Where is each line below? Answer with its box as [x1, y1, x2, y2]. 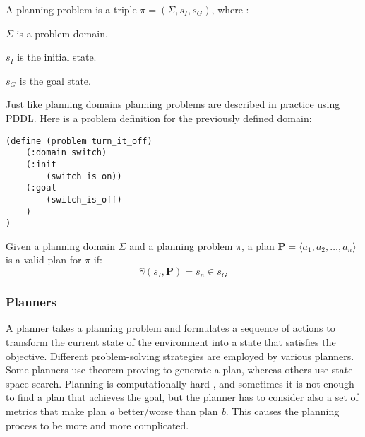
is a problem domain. [16, 25, 108, 40]
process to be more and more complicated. [6, 417, 189, 432]
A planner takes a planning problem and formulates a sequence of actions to [6, 321, 335, 335]
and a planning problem [129, 238, 233, 253]
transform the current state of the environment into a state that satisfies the [6, 335, 336, 349]
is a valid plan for [6, 252, 82, 267]
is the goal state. [19, 73, 91, 88]
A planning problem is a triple [6, 2, 137, 16]
